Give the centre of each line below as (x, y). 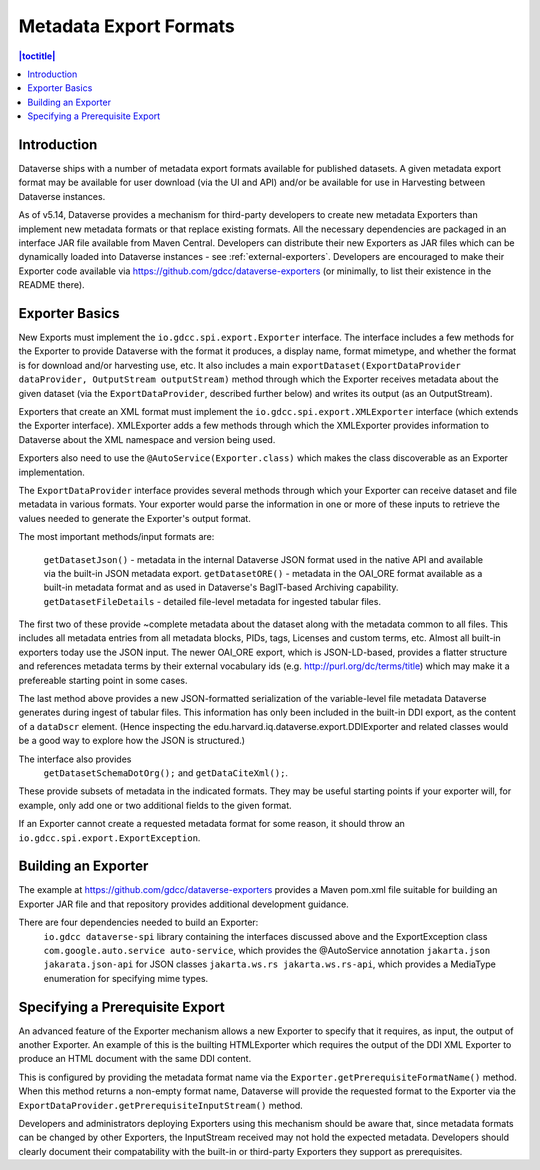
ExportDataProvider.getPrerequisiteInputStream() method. (161, 1105)
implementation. (51, 472)
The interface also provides (75, 759)
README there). (51, 285)
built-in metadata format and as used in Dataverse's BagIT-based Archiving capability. (221, 587)
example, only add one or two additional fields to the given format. (155, 805)
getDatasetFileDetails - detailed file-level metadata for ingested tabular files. (212, 601)
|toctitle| (37, 56)
